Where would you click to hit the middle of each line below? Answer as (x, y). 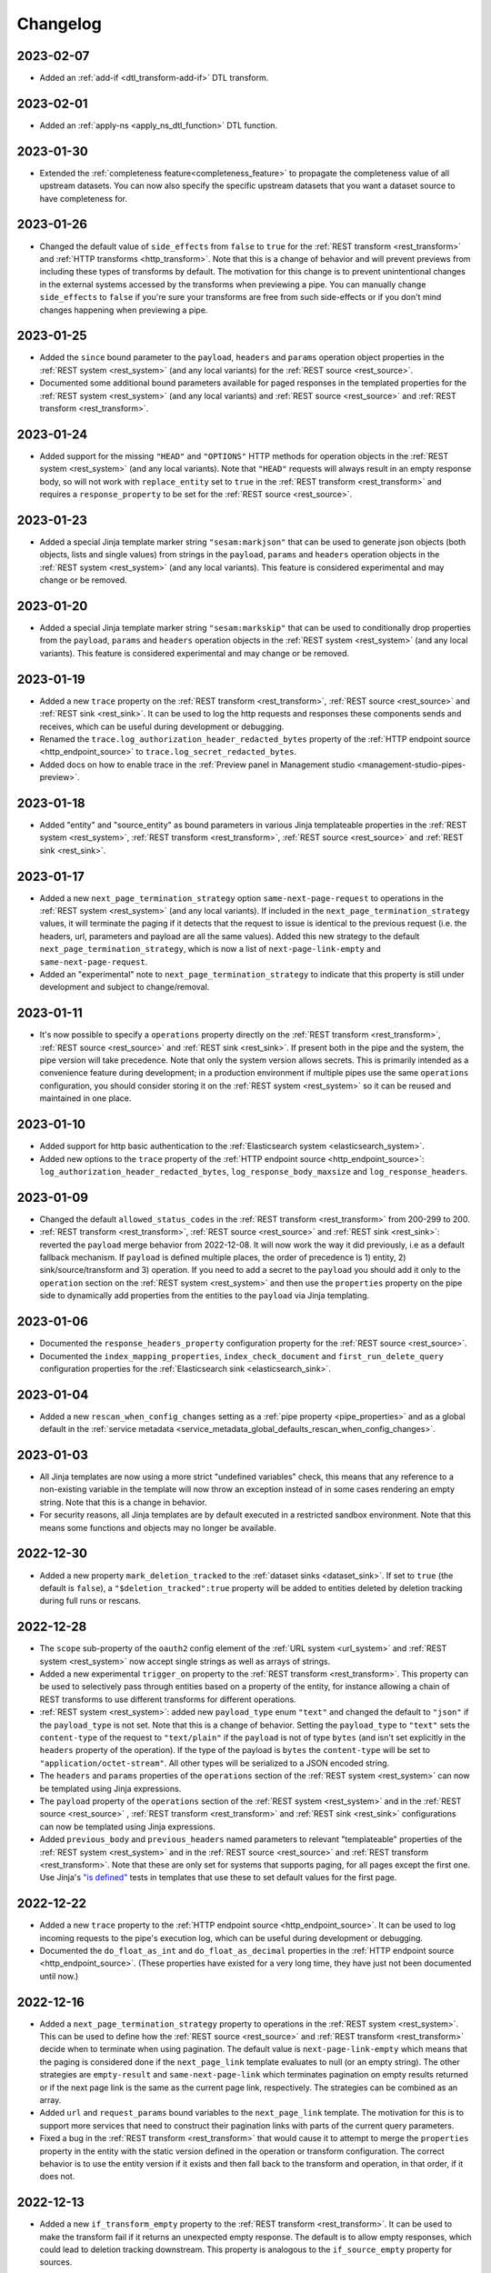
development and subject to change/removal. (125, 987)
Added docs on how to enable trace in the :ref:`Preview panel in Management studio (197, 765)
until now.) (59, 1976)
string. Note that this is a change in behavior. (123, 1502)
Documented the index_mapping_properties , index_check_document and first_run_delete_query (242, 1356)
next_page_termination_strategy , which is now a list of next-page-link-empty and (210, 949)
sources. (56, 2262)
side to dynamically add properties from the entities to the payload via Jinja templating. (205, 1296)
